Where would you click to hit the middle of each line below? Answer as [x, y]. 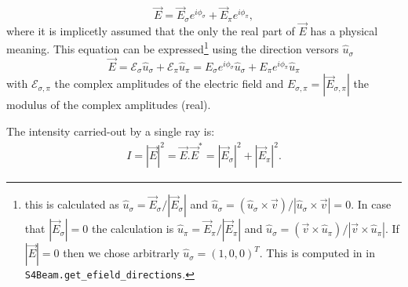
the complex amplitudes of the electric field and [169, 84]
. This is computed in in [317, 253]
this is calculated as [72, 204]
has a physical [344, 30]
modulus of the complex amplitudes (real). [109, 105]
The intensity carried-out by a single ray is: [111, 131]
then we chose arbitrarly [121, 253]
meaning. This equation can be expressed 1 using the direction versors [173, 48]
